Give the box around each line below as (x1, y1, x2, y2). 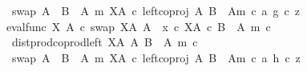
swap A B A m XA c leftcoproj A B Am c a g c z (11, 2, 301, 18)
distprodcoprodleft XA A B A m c (11, 34, 198, 50)
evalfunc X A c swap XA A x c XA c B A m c (6, 18, 271, 34)
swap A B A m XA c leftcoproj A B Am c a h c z (11, 49, 301, 65)
